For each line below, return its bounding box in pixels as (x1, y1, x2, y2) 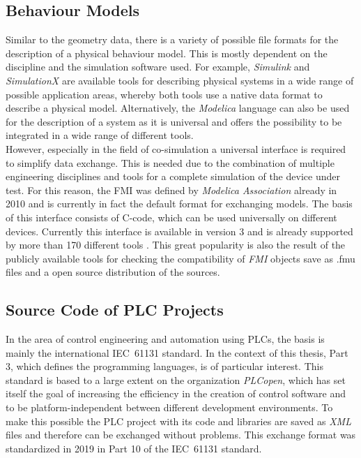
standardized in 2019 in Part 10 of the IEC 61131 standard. (6, 441, 262, 455)
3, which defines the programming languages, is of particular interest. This (6, 359, 323, 374)
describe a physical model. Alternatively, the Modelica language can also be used (6, 101, 350, 115)
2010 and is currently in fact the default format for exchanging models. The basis (6, 196, 353, 211)
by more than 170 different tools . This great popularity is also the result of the (6, 237, 346, 252)
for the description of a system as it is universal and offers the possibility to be (6, 114, 342, 128)
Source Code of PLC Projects (6, 299, 224, 320)
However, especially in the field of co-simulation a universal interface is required (6, 141, 346, 156)
